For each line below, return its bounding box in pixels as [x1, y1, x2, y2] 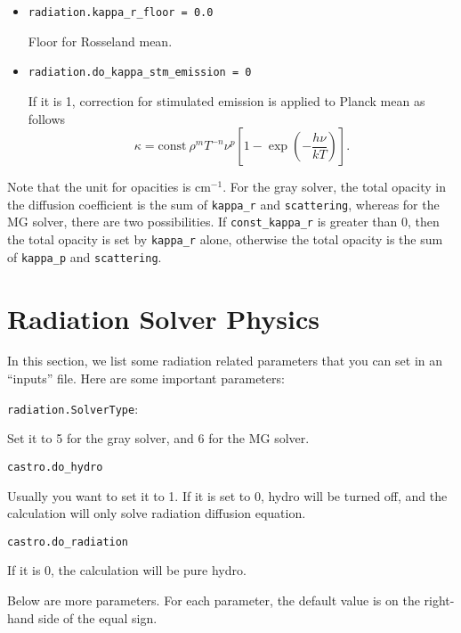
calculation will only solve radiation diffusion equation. [7, 504, 306, 522]
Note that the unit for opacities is [7, 177, 191, 196]
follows [28, 109, 66, 127]
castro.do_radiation [7, 535, 129, 548]
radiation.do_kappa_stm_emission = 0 [28, 66, 252, 79]
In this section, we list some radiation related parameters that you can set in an [7, 351, 443, 370]
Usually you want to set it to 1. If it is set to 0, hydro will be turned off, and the [7, 486, 448, 505]
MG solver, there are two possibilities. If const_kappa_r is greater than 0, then [7, 212, 440, 231]
